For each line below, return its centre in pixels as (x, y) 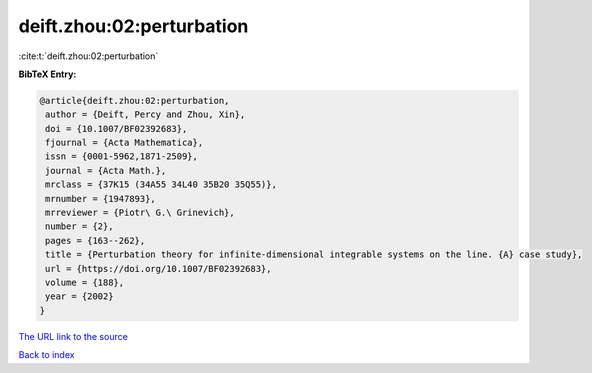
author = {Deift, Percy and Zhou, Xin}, (145, 114)
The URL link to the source (73, 336)
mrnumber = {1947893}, (101, 198)
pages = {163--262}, (95, 240)
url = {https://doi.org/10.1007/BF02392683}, (158, 268)
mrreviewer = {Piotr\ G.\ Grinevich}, (140, 213)
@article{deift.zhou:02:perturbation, (134, 100)
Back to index (46, 355)
